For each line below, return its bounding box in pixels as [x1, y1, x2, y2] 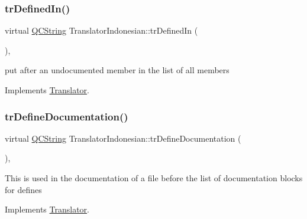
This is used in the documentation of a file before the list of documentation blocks [5, 172, 303, 184]
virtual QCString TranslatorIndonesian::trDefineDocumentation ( [5, 132, 241, 144]
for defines [5, 183, 42, 195]
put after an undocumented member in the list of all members [5, 64, 230, 76]
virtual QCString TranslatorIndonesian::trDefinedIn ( [5, 24, 198, 37]
